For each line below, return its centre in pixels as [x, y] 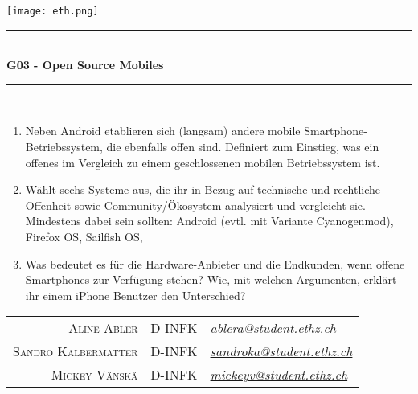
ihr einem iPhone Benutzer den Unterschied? [135, 295]
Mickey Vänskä [94, 375]
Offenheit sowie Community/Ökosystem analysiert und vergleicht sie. [195, 205]
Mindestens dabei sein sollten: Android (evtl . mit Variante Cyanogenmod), [209, 221]
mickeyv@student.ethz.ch [279, 375]
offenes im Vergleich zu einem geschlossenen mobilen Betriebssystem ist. [203, 162]
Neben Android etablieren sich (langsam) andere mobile [163, 131]
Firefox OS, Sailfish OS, [84, 236]
